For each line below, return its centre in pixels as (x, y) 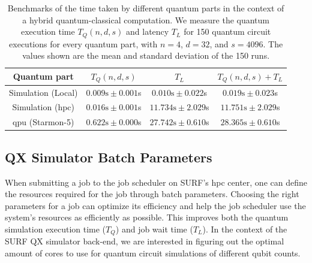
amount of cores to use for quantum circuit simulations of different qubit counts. (153, 253)
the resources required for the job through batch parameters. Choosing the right (152, 194)
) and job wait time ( (154, 229)
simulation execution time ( (55, 229)
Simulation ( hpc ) (43, 107)
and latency (148, 31)
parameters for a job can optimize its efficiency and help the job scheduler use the (155, 205)
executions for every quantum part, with (83, 43)
